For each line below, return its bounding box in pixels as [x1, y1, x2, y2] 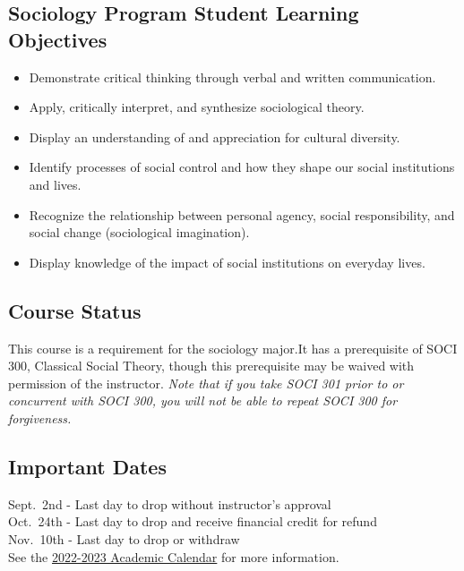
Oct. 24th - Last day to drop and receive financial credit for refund [8, 512, 377, 531]
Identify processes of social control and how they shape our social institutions [29, 158, 455, 176]
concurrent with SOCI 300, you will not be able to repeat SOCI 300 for [8, 391, 398, 410]
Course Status [8, 296, 142, 324]
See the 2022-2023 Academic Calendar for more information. [8, 547, 339, 566]
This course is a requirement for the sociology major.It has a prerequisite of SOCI [8, 338, 458, 357]
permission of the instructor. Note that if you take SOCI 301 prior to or [8, 373, 404, 392]
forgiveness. [8, 408, 72, 427]
